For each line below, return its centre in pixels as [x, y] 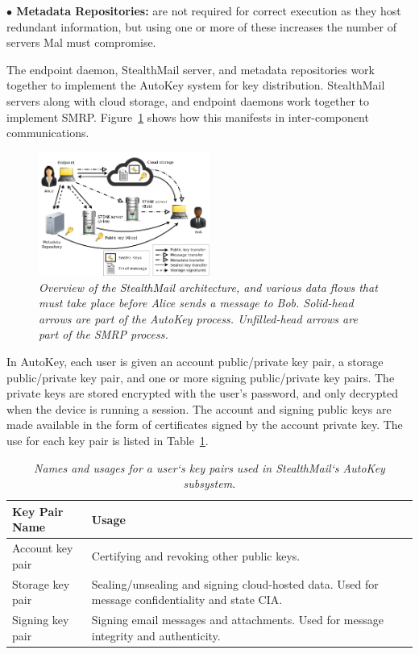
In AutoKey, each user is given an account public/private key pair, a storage [195, 361]
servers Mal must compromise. [81, 42]
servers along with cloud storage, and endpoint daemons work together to [188, 100]
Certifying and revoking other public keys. [196, 555]
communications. [48, 133]
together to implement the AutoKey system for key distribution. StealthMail [196, 85]
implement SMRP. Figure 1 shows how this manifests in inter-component [188, 117]
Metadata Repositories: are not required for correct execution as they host [209, 10]
